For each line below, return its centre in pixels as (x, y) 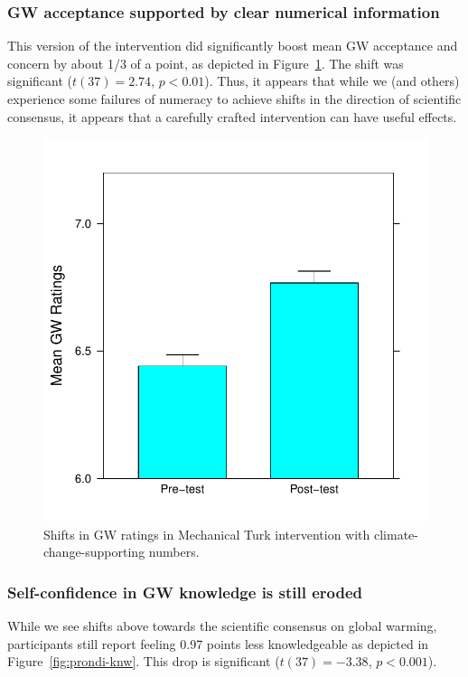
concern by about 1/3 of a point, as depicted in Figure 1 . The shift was (206, 63)
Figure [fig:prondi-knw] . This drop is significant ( (144, 661)
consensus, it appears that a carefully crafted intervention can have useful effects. (232, 116)
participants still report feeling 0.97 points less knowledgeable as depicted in (218, 643)
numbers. (174, 552)
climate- (396, 534)
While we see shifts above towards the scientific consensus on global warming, (222, 626)
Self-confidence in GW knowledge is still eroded (185, 592)
